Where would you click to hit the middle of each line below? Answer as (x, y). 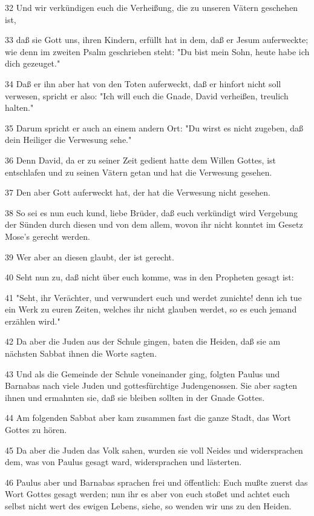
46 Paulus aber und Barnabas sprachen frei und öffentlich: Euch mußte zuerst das (156, 482)
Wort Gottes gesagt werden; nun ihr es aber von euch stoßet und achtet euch (147, 494)
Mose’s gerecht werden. (47, 236)
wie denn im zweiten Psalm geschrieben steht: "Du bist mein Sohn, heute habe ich (157, 51)
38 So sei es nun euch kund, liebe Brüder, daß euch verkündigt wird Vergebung (151, 212)
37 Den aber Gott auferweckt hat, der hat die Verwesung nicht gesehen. (138, 192)
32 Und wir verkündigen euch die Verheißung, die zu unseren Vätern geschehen (152, 7)
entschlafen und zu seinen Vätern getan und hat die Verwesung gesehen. (139, 172)
